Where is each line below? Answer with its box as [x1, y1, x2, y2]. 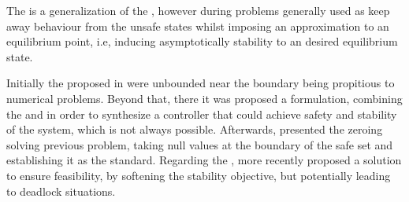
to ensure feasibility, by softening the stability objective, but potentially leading [6, 167, 391, 183]
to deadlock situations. [6, 182, 116, 199]
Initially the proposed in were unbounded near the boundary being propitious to [6, 75, 395, 91]
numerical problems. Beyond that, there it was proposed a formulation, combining [6, 90, 403, 106]
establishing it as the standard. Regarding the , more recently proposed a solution [6, 152, 402, 168]
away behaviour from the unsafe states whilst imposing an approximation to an [6, 17, 389, 34]
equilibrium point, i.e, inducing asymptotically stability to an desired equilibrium [6, 33, 398, 50]
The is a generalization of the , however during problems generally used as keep [6, 2, 390, 18]
